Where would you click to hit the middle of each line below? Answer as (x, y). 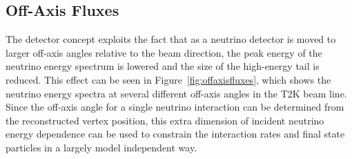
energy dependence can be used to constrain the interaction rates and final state (175, 134)
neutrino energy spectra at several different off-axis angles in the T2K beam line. (176, 93)
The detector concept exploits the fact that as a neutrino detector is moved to (171, 39)
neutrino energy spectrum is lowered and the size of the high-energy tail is (163, 66)
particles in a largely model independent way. (101, 147)
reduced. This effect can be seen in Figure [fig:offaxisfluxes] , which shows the (168, 79)
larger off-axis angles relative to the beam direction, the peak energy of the (164, 52)
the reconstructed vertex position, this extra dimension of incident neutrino (165, 120)
